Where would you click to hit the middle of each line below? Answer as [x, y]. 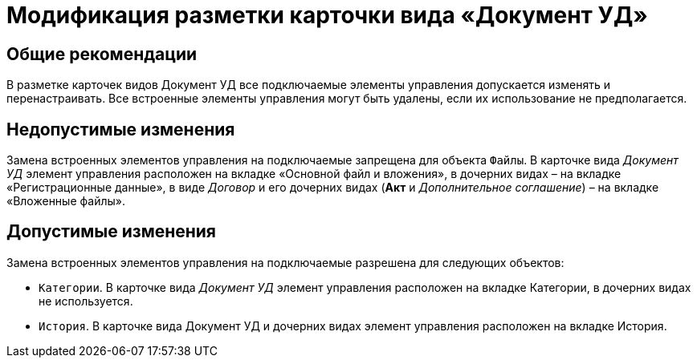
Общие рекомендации [102, 54]
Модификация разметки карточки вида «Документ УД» [327, 15]
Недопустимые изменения [121, 129]
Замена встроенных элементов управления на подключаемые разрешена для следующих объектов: [285, 262]
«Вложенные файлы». [66, 201]
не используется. [86, 301]
